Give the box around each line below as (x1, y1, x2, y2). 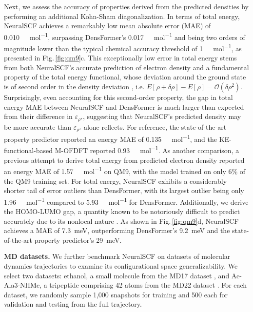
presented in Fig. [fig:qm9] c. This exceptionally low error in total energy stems (4, 53, 237, 63)
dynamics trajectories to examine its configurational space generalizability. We (4, 260, 238, 271)
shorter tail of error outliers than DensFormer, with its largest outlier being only (4, 185, 244, 195)
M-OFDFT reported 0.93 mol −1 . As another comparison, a (55, 144, 239, 156)
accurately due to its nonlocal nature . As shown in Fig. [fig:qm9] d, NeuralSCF (4, 215, 239, 226)
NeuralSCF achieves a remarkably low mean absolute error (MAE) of (4, 20, 211, 31)
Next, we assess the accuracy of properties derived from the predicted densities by (4, 1, 249, 11)
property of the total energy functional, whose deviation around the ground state (4, 72, 246, 82)
